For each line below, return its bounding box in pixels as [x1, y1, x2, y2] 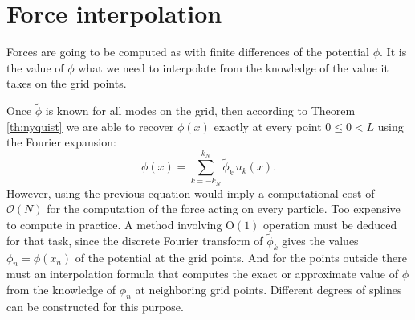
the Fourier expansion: [6, 133, 116, 150]
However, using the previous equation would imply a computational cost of [6, 184, 375, 201]
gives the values [282, 232, 359, 248]
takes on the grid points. [6, 75, 127, 92]
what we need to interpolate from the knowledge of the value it [78, 59, 389, 76]
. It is [380, 43, 407, 60]
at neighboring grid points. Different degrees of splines [135, 281, 402, 298]
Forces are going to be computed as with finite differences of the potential [6, 43, 370, 60]
